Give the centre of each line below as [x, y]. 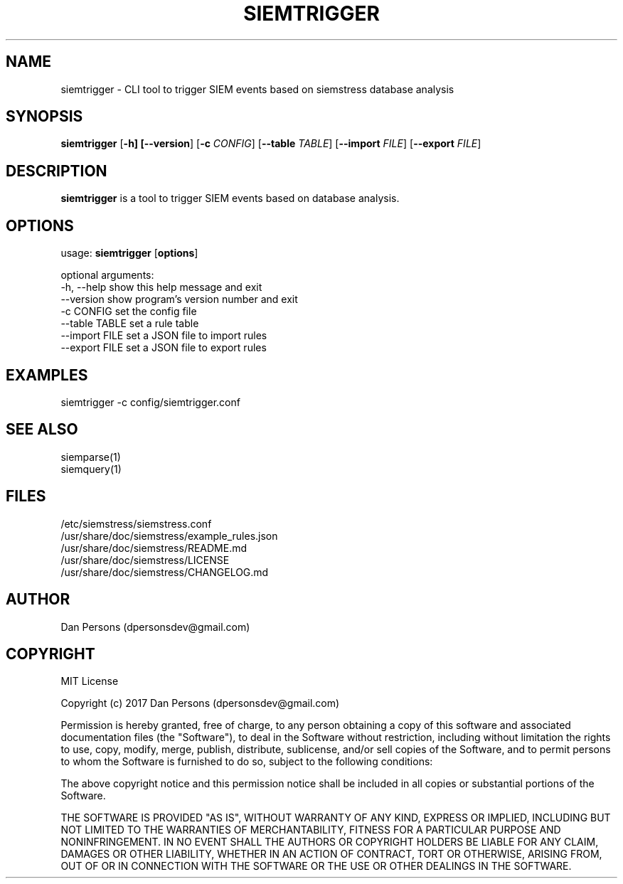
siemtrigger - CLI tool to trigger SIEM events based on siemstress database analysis [257, 89]
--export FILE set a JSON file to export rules [164, 348]
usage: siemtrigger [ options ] [129, 253]
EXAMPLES [47, 375]
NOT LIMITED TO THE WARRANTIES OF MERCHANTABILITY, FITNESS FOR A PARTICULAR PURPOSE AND [311, 830]
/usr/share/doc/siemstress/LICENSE [145, 560]
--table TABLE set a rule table [130, 324]
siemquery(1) [91, 469]
